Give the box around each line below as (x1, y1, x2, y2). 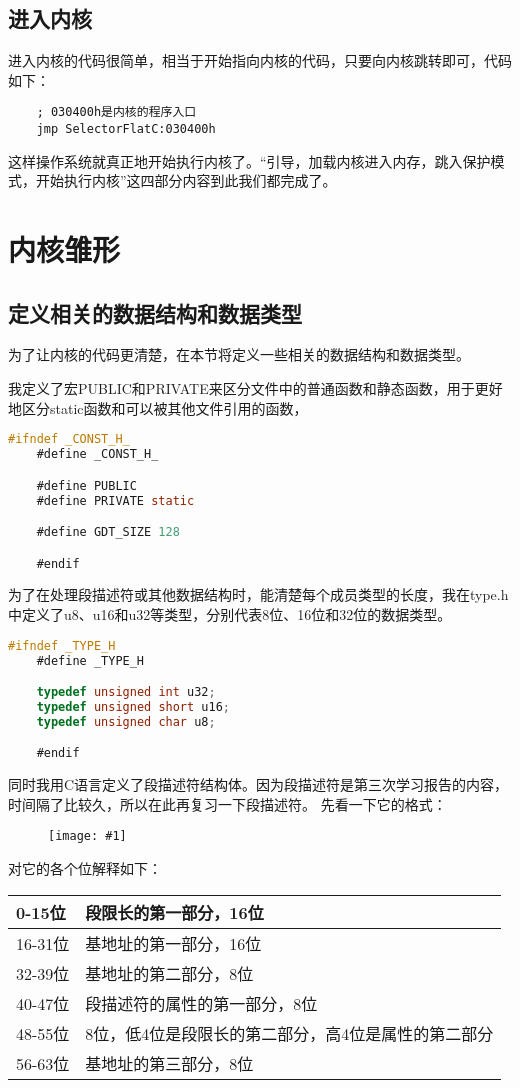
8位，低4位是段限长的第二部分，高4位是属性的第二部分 (85, 1021, 494, 1045)
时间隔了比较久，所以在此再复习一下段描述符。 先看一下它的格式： (8, 793, 447, 814)
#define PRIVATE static (36, 493, 195, 508)
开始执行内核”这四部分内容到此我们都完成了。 (35, 170, 337, 191)
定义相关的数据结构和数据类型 (8, 297, 302, 328)
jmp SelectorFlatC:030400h (36, 122, 216, 137)
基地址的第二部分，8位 (85, 961, 254, 985)
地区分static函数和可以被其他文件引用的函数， (8, 397, 308, 418)
